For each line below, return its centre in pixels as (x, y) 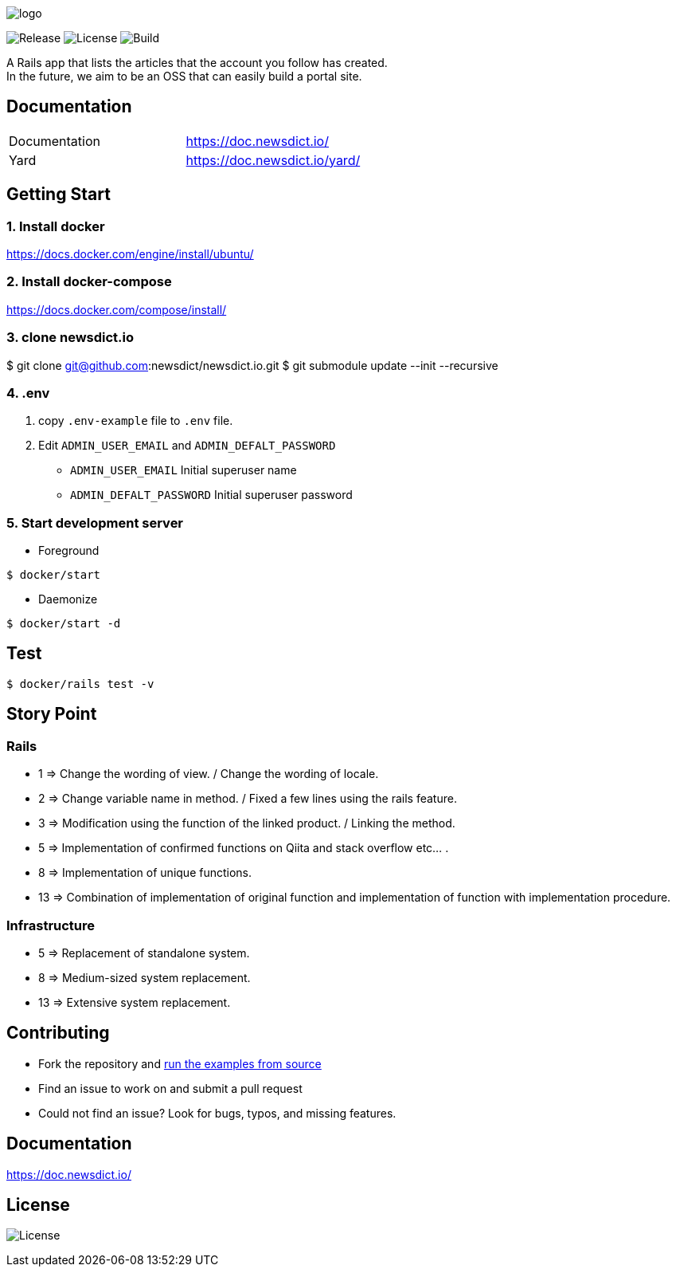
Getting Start (59, 194)
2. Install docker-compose (89, 282)
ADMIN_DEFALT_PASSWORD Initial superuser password (211, 495)
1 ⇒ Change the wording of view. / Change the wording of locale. (209, 774)
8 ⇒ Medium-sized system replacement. (145, 977)
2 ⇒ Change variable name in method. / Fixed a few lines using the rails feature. (248, 799)
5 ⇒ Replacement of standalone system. (144, 953)
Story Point (52, 714)
